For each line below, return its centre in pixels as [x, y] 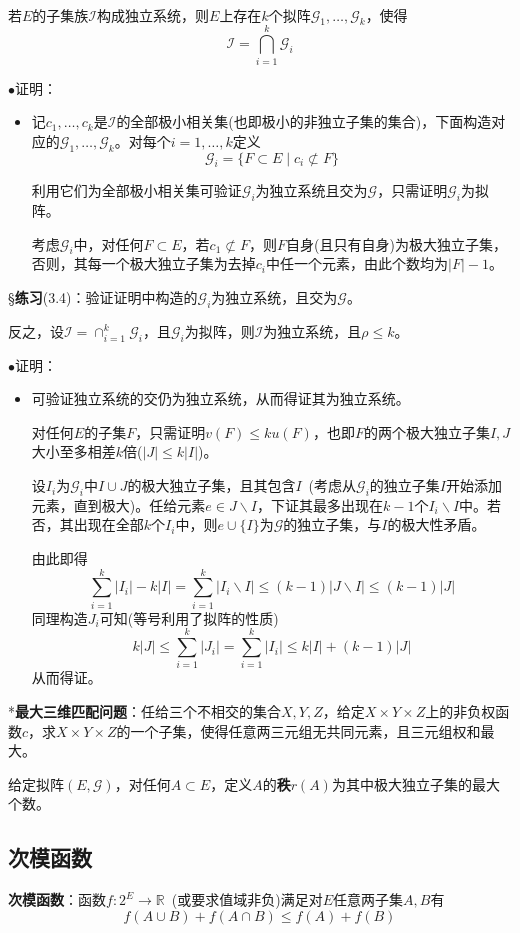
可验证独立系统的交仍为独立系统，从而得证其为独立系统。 [220, 398]
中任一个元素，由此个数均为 [357, 263]
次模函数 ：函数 [57, 899]
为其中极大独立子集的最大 [415, 783]
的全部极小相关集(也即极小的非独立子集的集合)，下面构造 [304, 121]
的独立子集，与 [332, 524]
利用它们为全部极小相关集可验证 [136, 190]
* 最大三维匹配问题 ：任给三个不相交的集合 [144, 711]
